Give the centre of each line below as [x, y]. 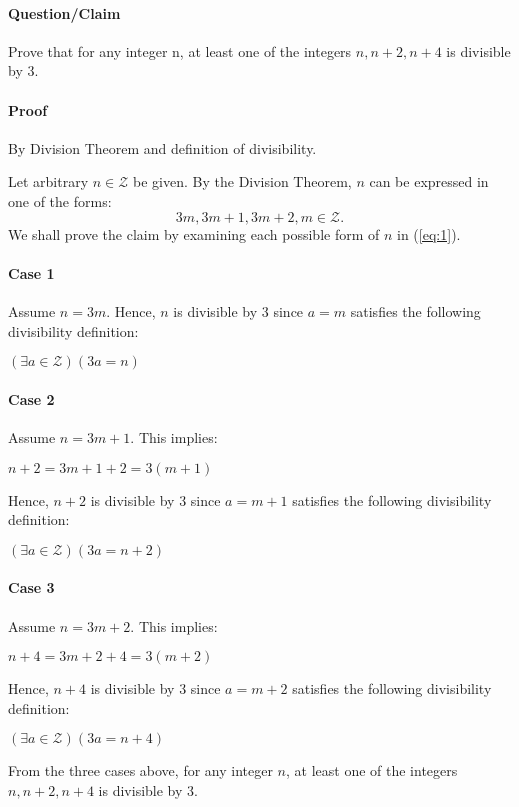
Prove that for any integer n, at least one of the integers [180, 50]
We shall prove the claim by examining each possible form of [194, 233]
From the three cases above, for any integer [140, 770]
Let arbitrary [48, 181]
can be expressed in [429, 181]
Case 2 [31, 398]
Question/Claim [64, 12]
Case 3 [31, 587]
